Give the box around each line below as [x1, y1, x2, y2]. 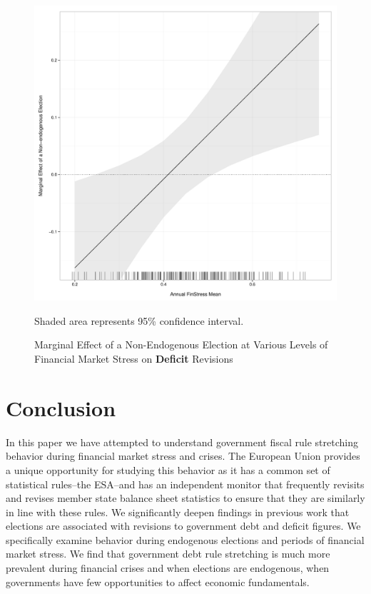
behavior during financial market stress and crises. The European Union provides [6, 448, 360, 463]
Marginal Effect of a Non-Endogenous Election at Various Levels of [34, 337, 328, 352]
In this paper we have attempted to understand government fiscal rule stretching [6, 434, 358, 449]
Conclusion [6, 393, 116, 422]
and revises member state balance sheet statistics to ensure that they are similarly [6, 490, 365, 505]
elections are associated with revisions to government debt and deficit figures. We [6, 518, 361, 533]
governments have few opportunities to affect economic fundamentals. [6, 574, 310, 589]
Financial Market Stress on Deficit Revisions [34, 351, 233, 366]
